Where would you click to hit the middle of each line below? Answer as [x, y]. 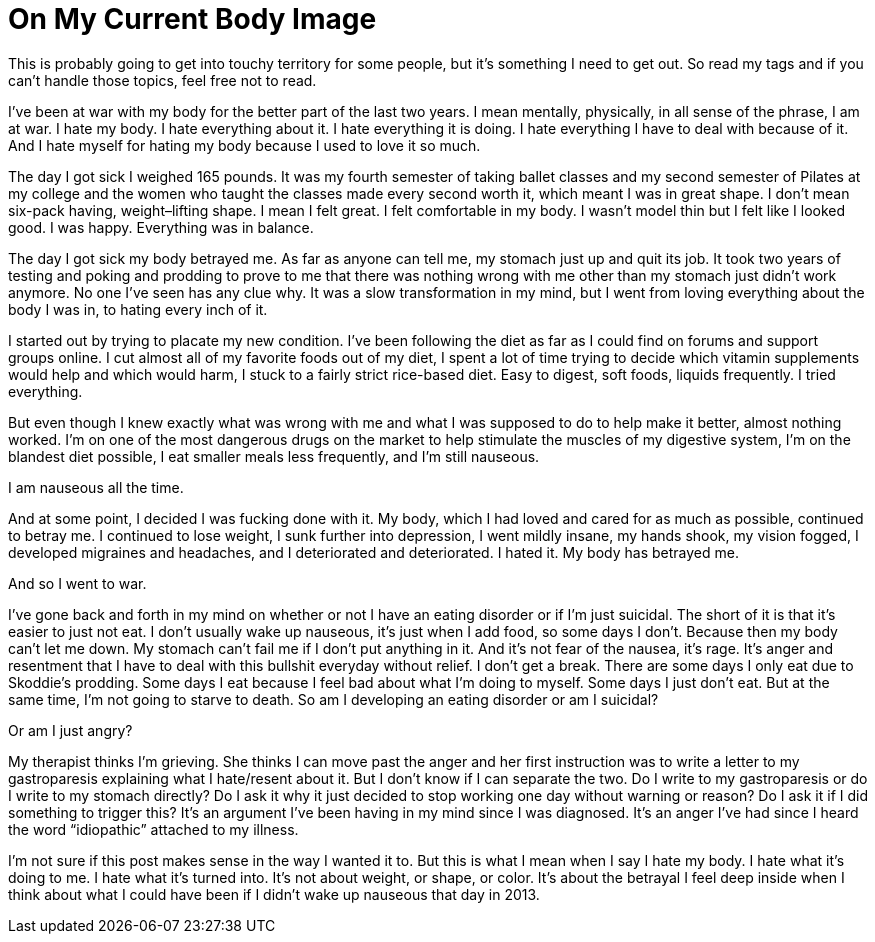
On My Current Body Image [192, 19]
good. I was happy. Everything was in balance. [161, 227]
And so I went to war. [77, 583]
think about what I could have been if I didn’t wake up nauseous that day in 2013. [274, 894]
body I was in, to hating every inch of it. [138, 309]
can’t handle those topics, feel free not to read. [162, 80]
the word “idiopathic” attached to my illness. [153, 829]
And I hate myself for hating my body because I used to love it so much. [244, 145]
